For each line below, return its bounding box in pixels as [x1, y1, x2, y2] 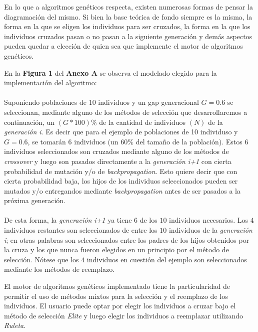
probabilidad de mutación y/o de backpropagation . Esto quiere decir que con [4, 165, 237, 176]
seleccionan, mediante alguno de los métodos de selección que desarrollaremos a [4, 106, 247, 117]
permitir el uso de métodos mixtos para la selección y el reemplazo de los [4, 290, 228, 301]
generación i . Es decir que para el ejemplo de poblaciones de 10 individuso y [4, 126, 238, 137]
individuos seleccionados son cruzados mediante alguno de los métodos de [4, 146, 229, 156]
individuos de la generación [168, 225, 252, 235]
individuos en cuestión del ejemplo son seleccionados [86, 254, 247, 264]
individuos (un [74, 136, 118, 146]
